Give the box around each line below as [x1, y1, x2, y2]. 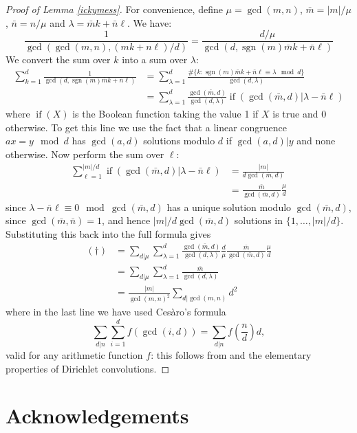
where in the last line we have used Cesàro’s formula [6, 304, 226, 319]
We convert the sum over [6, 52, 111, 67]
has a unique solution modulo [166, 199, 292, 214]
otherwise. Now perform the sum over [6, 147, 164, 161]
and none [296, 133, 336, 148]
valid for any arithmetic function [6, 348, 143, 362]
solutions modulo [143, 133, 215, 148]
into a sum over [122, 52, 188, 67]
